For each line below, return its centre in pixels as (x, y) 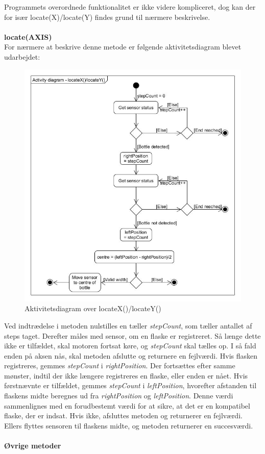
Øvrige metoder (33, 446)
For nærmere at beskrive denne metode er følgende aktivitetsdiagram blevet (123, 47)
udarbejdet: (22, 56)
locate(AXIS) (28, 36)
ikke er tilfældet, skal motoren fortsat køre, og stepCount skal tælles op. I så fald (130, 346)
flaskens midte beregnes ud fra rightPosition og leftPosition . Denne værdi (119, 396)
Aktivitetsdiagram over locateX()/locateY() (93, 308)
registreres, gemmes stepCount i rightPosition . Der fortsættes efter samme (120, 365)
